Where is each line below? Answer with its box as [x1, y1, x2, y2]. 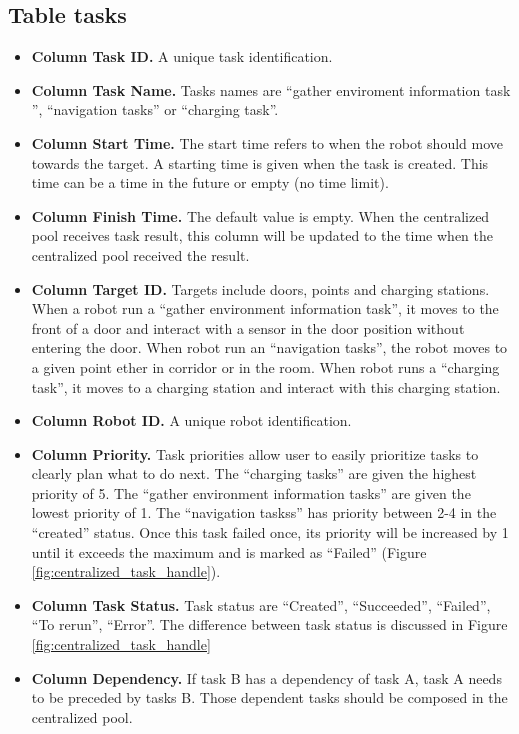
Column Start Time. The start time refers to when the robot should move [31, 132, 504, 153]
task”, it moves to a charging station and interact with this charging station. [31, 376, 501, 397]
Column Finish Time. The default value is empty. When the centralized [31, 205, 490, 226]
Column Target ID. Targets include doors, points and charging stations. [31, 278, 490, 299]
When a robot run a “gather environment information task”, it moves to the [31, 298, 499, 319]
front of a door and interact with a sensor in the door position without [31, 317, 465, 338]
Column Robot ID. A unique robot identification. [31, 410, 352, 431]
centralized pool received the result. [31, 244, 250, 265]
